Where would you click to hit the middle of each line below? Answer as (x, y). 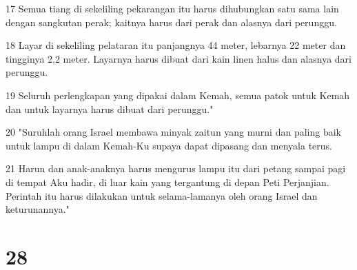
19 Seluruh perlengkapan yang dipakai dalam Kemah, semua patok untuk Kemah (178, 95)
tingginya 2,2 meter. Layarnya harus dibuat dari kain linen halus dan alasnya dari (178, 58)
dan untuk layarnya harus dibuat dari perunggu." (110, 108)
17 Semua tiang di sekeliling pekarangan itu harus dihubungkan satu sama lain (172, 8)
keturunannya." (38, 209)
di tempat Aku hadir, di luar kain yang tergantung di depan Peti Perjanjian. (167, 181)
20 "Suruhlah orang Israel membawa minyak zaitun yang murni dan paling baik (173, 132)
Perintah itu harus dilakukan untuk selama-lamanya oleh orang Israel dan (162, 195)
